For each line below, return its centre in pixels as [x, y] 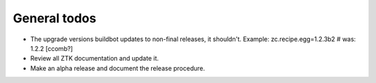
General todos [55, 18]
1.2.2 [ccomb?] [52, 48]
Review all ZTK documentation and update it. [95, 59]
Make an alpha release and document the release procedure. [118, 68]
